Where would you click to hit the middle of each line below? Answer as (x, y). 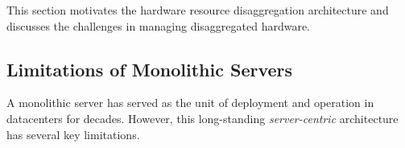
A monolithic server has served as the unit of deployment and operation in (190, 103)
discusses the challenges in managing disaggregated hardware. (159, 25)
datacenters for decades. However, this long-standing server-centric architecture (202, 118)
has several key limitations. (73, 134)
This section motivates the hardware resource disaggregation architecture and (198, 10)
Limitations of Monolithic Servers (150, 69)
